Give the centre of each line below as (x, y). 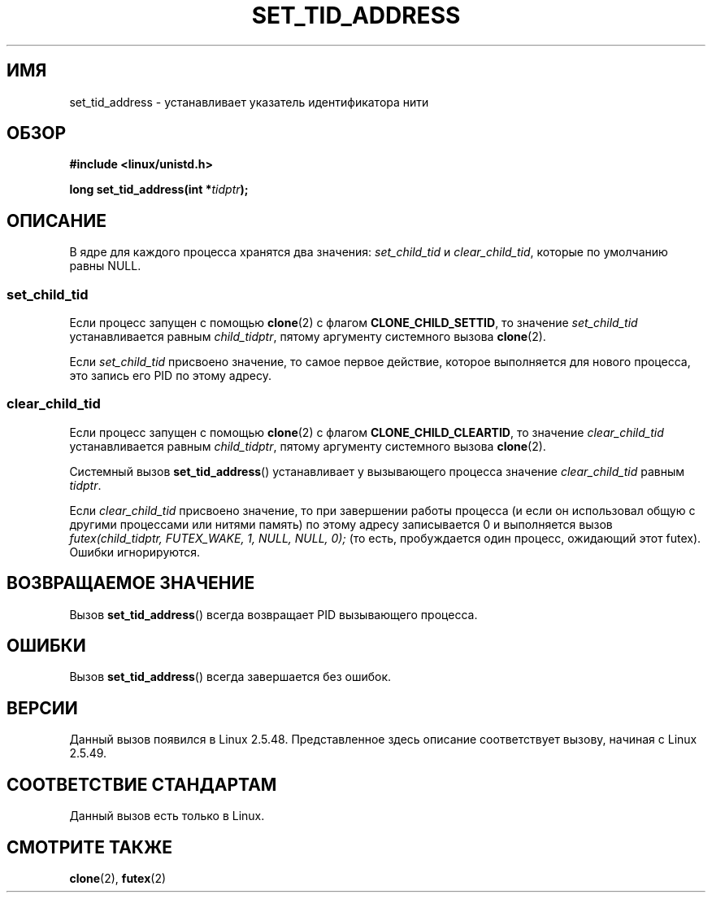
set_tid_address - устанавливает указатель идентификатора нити (249, 102)
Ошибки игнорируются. (135, 552)
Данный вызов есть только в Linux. (167, 816)
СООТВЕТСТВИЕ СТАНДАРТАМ (142, 784)
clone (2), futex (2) (118, 878)
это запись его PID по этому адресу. (170, 376)
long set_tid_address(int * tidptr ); (159, 190)
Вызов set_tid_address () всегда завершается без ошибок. (230, 677)
